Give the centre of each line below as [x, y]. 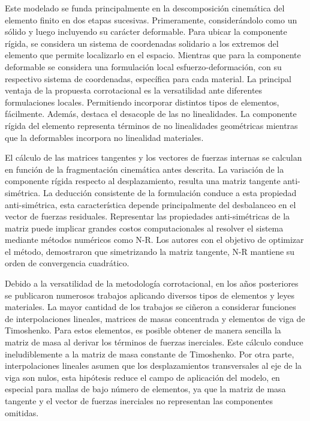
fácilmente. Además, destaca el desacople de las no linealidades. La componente [151, 114]
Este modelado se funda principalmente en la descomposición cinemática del [145, 8]
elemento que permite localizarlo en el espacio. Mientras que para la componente [153, 55]
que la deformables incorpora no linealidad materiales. [104, 137]
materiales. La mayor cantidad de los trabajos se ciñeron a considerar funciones [151, 307]
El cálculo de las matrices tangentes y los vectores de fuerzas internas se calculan [154, 157]
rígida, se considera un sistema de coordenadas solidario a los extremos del [142, 43]
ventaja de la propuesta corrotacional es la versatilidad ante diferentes [134, 90]
